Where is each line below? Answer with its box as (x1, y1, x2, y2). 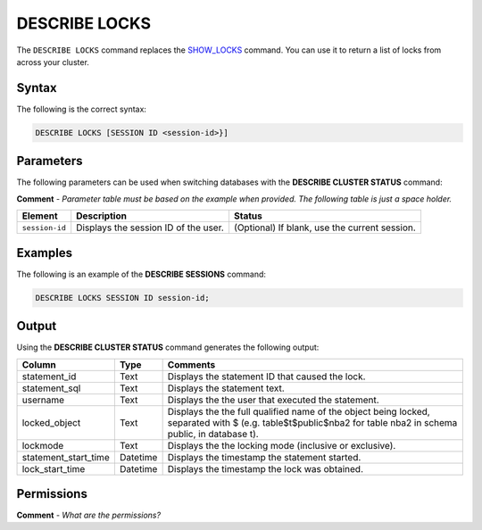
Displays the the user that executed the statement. (167, 393, 379, 406)
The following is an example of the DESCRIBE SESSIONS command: (16, 269, 267, 279)
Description (76, 210, 127, 222)
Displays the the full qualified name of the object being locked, (167, 405, 430, 418)
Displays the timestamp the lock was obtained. (167, 462, 363, 475)
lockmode (21, 439, 64, 451)
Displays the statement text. (167, 382, 285, 394)
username (21, 393, 65, 406)
